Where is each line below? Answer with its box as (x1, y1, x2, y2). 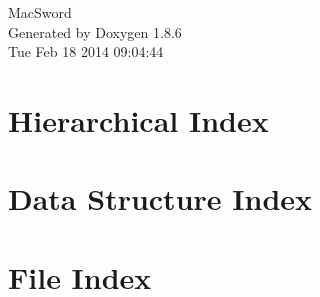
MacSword (8, 2, 72, 22)
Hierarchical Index (8, 99, 269, 140)
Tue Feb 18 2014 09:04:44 (8, 41, 164, 62)
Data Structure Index (8, 178, 313, 219)
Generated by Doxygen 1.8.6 (8, 21, 182, 42)
